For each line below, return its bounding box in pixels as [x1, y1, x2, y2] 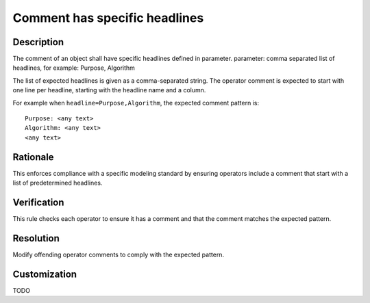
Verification [12, 196, 64, 208]
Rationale [12, 151, 54, 163]
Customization [12, 268, 77, 280]
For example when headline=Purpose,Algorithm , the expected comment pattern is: [12, 98, 260, 107]
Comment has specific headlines [12, 10, 204, 25]
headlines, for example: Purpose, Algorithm [12, 64, 135, 72]
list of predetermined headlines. [12, 179, 103, 187]
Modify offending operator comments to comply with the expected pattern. [12, 250, 225, 259]
